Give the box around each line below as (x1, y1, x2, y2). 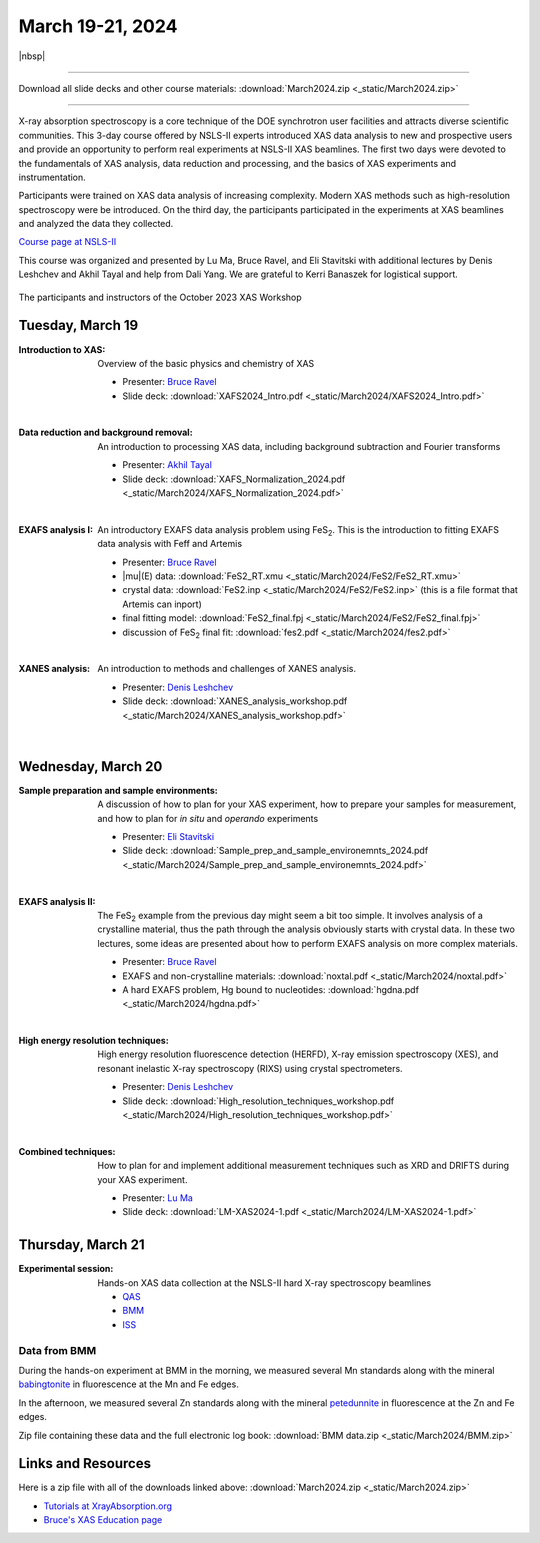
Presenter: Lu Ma (122, 1191, 194, 1204)
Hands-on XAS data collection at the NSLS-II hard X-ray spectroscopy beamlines (97, 1276, 432, 1289)
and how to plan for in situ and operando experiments (97, 812, 319, 824)
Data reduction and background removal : (18, 426, 194, 439)
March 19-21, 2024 (18, 15, 178, 37)
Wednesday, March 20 (18, 758, 163, 775)
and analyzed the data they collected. (18, 218, 174, 230)
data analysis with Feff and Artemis (97, 538, 243, 550)
